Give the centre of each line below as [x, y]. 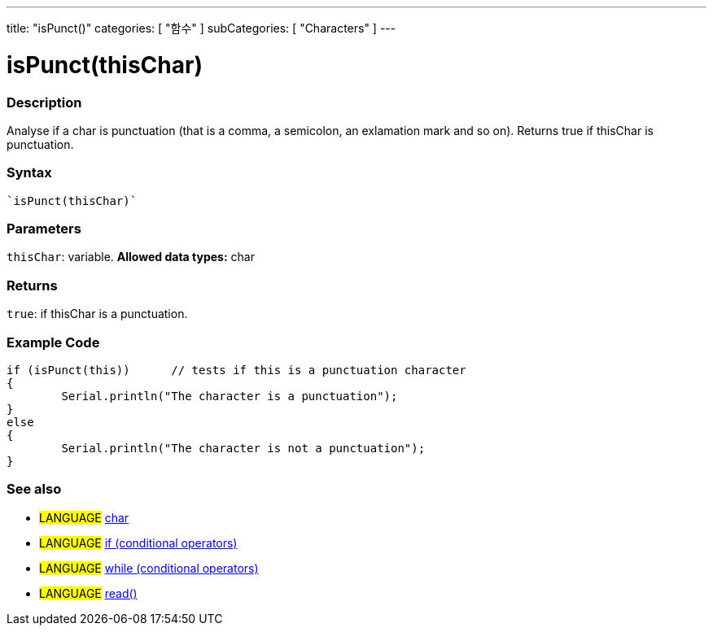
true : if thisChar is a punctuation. [97, 314]
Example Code [53, 342]
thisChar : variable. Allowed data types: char [131, 257]
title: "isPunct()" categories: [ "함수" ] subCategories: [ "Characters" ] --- [201, 28]
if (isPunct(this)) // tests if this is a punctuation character [236, 370]
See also [34, 489]
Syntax [29, 173]
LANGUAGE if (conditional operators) [138, 543]
